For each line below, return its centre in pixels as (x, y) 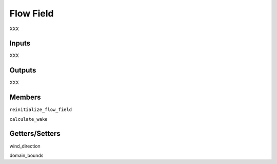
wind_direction (25, 146)
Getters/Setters (35, 134)
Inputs (20, 43)
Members (25, 97)
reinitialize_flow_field (41, 110)
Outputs (23, 70)
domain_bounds (26, 155)
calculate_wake (29, 119)
